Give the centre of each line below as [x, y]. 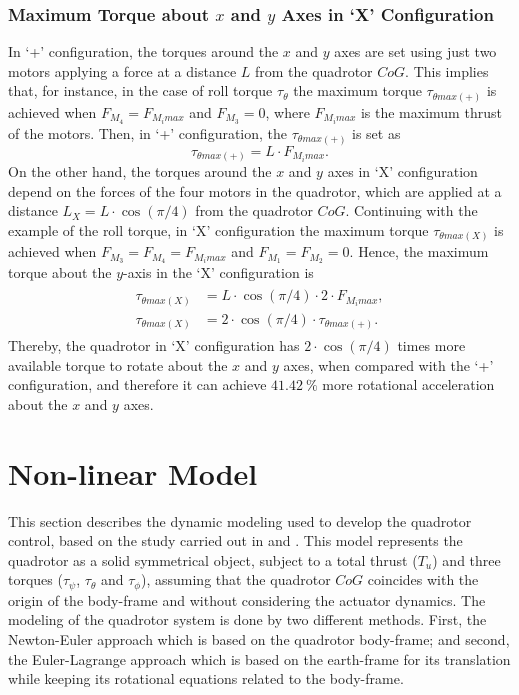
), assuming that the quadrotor [235, 579]
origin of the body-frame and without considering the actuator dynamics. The [247, 599]
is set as [376, 133]
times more [431, 345]
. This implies [447, 70]
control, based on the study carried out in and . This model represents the [235, 540]
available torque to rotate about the [118, 364]
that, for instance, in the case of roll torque [140, 90]
